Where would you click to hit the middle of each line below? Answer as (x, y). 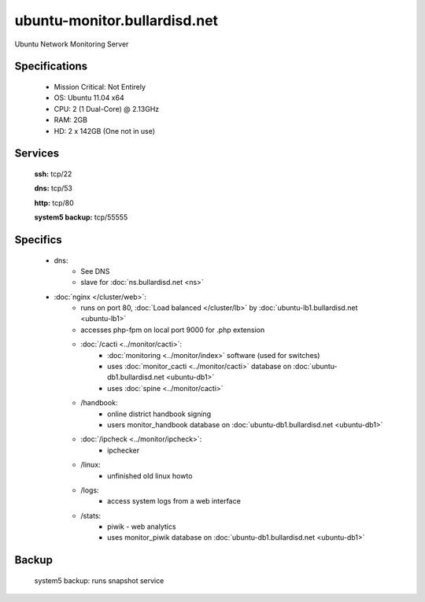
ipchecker (124, 450)
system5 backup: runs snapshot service (99, 580)
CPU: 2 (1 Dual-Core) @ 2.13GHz (107, 109)
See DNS (95, 271)
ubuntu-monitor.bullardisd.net (116, 20)
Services (37, 153)
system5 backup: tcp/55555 (81, 217)
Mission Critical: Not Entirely (100, 87)
